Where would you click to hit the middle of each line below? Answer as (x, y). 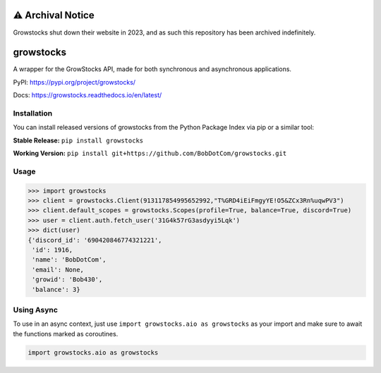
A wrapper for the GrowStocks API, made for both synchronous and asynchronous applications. (152, 69)
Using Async (35, 310)
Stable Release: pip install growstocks (78, 140)
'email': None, (58, 269)
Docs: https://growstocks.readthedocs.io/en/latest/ (87, 95)
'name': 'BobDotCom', (69, 260)
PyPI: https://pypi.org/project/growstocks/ (74, 82)
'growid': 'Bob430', (67, 280)
